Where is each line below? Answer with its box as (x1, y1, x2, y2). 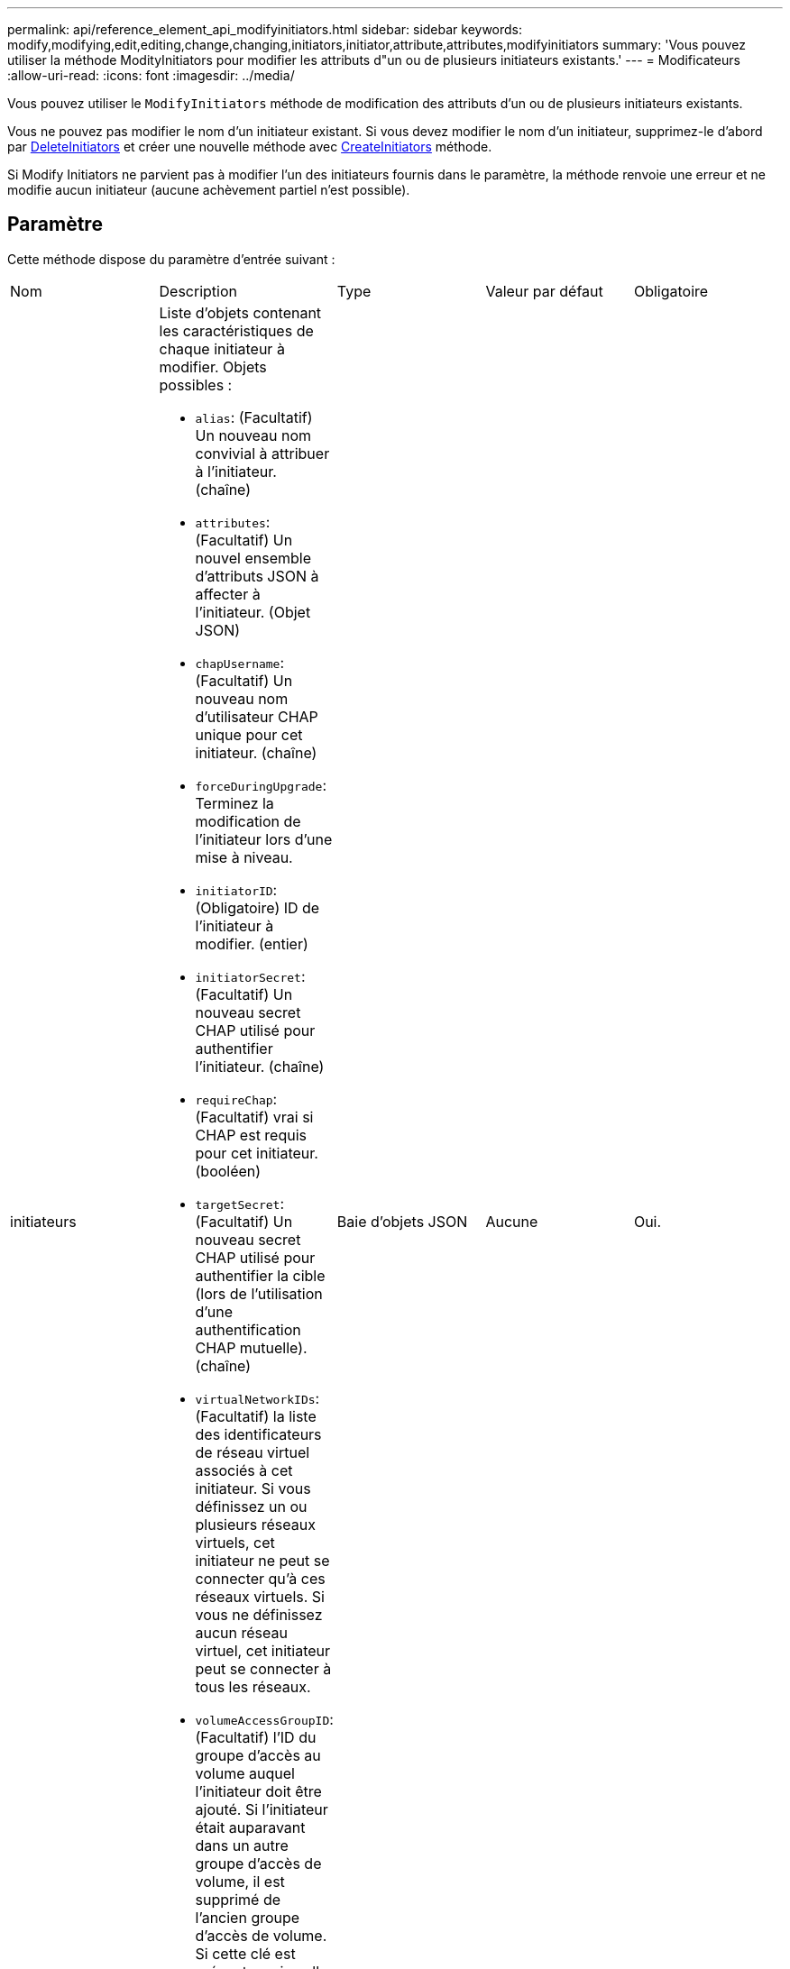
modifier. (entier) (195, 934, 308, 953)
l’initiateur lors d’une (195, 829, 333, 848)
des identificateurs (195, 1424, 322, 1443)
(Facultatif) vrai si (195, 1107, 314, 1126)
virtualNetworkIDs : (195, 1388, 320, 1407)
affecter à (195, 584, 261, 603)
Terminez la (195, 793, 274, 812)
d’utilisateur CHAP (195, 707, 318, 726)
